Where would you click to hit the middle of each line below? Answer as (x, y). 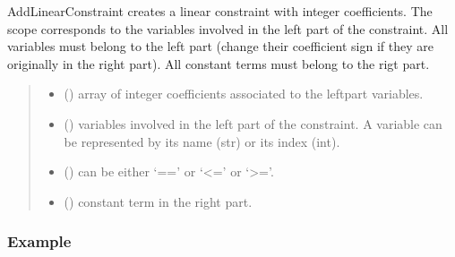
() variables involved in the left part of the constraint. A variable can (253, 123)
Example (39, 241)
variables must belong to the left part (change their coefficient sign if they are (220, 46)
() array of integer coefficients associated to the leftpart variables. (244, 94)
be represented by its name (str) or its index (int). (202, 141)
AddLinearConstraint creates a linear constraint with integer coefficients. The (220, 11)
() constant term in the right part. (158, 201)
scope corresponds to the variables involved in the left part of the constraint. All (228, 28)
